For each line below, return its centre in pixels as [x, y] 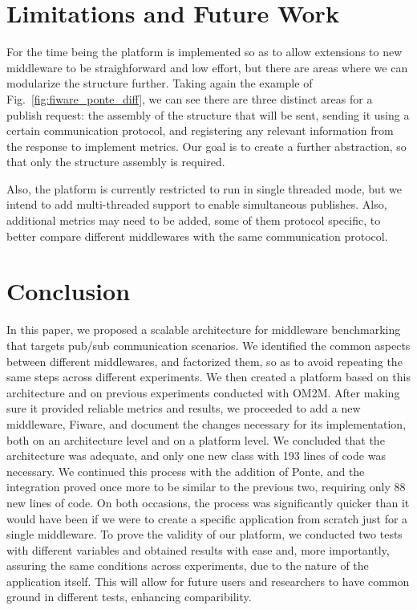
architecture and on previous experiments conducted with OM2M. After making [203, 392]
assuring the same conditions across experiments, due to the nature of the [188, 565]
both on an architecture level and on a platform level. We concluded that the [196, 439]
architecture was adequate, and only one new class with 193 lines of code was [196, 455]
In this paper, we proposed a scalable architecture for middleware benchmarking [204, 329]
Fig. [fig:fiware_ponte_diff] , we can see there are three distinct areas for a [190, 98]
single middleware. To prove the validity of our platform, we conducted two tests [204, 534]
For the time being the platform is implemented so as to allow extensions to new [204, 52]
